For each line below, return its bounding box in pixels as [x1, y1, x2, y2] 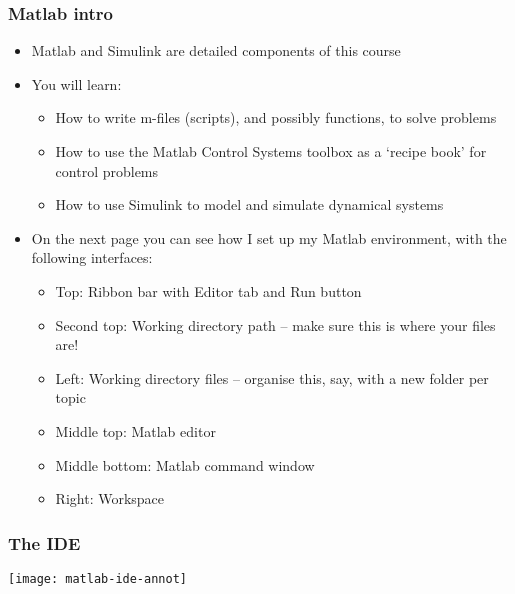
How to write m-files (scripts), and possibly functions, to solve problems [55, 107, 497, 128]
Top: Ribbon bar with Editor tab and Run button [55, 280, 362, 301]
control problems [55, 160, 159, 181]
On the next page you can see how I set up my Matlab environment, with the [31, 227, 507, 248]
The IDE [8, 530, 81, 555]
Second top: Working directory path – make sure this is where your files [55, 314, 496, 335]
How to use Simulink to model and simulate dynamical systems [55, 194, 444, 215]
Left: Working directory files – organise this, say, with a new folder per [55, 367, 489, 388]
